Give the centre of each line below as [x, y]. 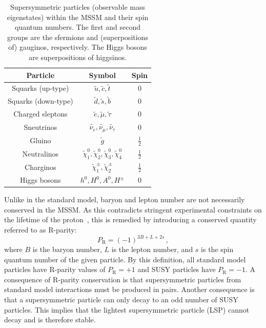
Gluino [40, 140]
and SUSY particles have [177, 269]
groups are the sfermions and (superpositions [78, 37]
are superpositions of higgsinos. [78, 57]
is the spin [217, 249]
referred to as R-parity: [40, 229]
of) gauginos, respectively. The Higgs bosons [78, 47]
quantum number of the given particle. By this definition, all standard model [125, 259]
